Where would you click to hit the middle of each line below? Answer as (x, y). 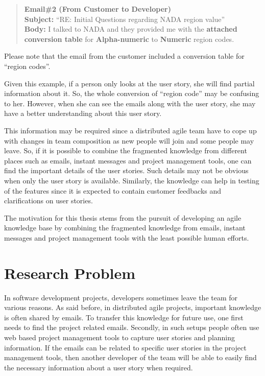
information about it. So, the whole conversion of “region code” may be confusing (132, 93)
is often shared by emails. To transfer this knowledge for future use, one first (124, 317)
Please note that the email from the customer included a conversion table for (124, 56)
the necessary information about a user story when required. (99, 367)
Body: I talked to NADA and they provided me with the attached (131, 29)
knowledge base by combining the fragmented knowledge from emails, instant (125, 228)
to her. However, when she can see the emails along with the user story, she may (130, 103)
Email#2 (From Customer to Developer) (98, 9)
